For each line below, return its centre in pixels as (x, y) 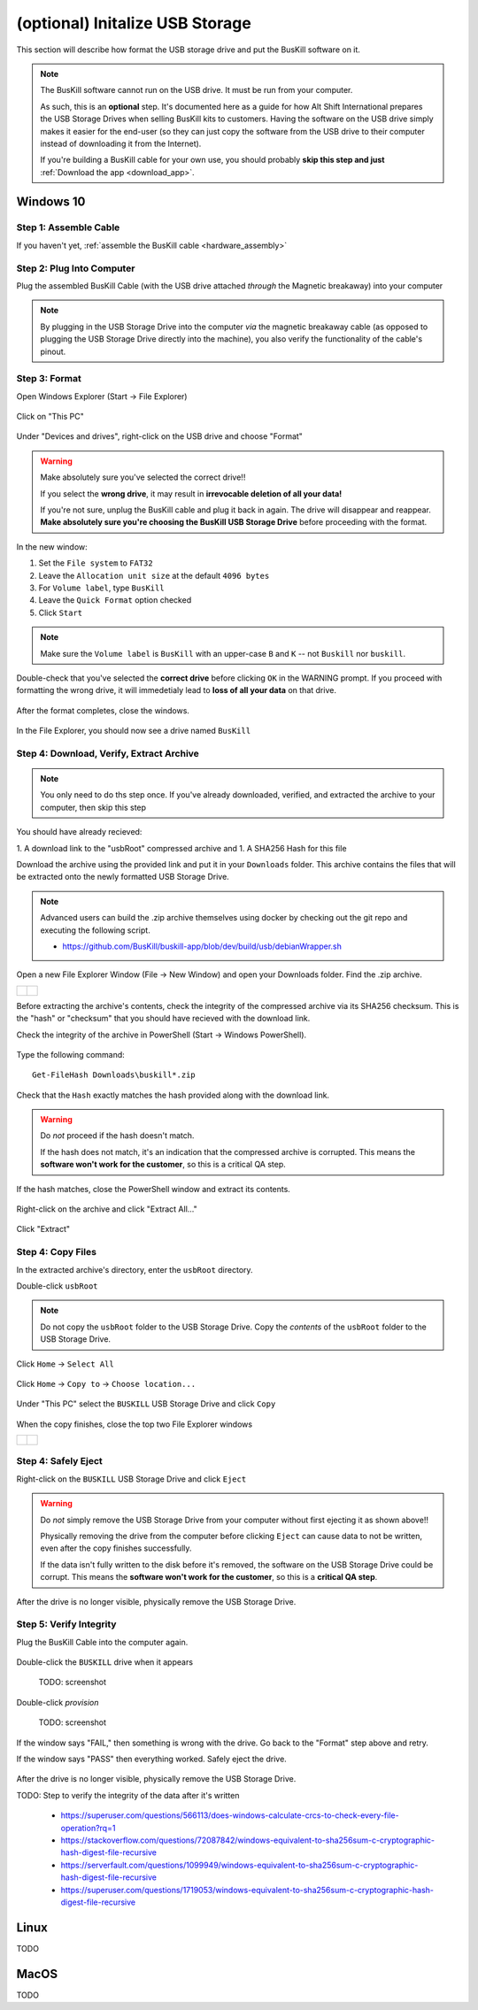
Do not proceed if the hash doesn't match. (117, 1136)
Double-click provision (58, 1702)
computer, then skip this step (93, 807)
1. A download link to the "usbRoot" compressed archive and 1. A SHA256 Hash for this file (181, 848)
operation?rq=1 (88, 1828)
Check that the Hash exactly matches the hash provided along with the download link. (173, 1095)
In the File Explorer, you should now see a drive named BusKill (134, 731)
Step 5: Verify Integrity (66, 1624)
